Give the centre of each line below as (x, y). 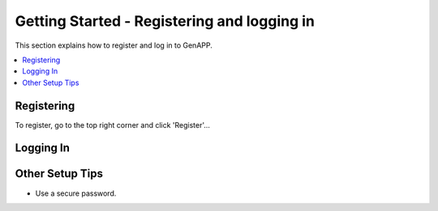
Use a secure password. (76, 193)
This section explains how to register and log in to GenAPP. (114, 45)
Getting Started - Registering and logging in (165, 21)
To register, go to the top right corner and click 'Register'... (113, 124)
